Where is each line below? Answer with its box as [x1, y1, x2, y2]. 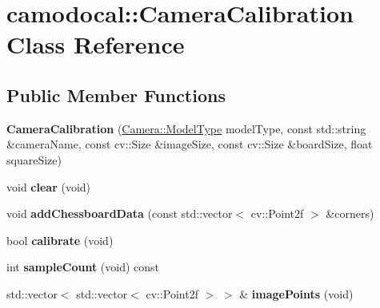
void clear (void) [6, 178, 91, 195]
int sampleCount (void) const [6, 259, 160, 275]
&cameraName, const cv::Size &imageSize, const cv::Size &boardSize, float [6, 136, 373, 152]
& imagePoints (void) [239, 285, 354, 302]
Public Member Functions [6, 82, 226, 107]
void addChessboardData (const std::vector [6, 205, 233, 222]
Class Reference [6, 28, 185, 61]
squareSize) [6, 151, 62, 168]
